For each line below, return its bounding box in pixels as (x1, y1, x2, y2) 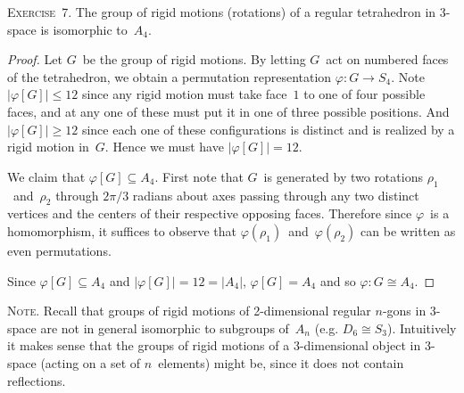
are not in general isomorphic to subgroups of (40, 318, 289, 337)
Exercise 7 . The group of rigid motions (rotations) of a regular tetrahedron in (7, 3, 436, 20)
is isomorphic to (40, 20, 128, 38)
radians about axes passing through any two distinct (132, 185, 419, 204)
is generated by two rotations (263, 167, 423, 185)
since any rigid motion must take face (81, 85, 287, 103)
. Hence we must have (104, 137, 224, 156)
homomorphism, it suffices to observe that (7, 221, 237, 240)
